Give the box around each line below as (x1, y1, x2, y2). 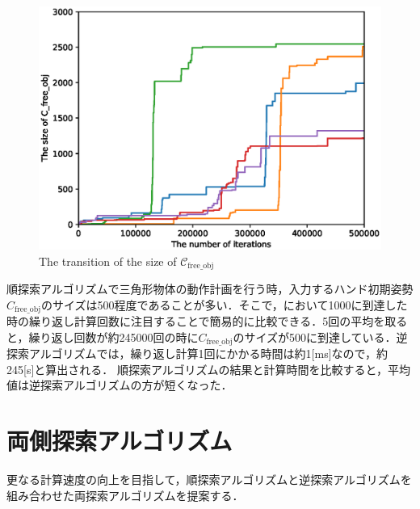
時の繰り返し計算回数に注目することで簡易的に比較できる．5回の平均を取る (6, 313, 408, 330)
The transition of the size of (39, 252, 177, 269)
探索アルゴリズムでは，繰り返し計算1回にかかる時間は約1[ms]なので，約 (6, 345, 388, 362)
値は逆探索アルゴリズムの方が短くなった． (6, 376, 233, 393)
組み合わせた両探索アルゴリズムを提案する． (6, 486, 244, 503)
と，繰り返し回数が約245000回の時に (6, 328, 199, 345)
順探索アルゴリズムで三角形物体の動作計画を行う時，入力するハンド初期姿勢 (6, 280, 414, 297)
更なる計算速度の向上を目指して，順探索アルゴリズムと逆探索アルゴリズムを (6, 471, 412, 488)
